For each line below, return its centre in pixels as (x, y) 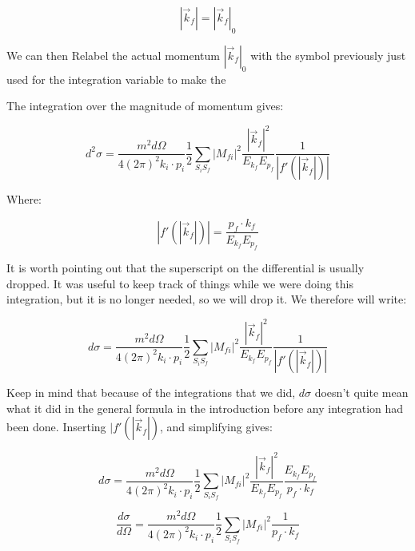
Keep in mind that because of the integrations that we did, (151, 392)
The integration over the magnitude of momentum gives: (145, 106)
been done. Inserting (56, 427)
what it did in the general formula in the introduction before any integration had (205, 408)
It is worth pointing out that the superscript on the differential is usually (186, 267)
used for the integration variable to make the (116, 79)
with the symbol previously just (328, 55)
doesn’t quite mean (361, 392)
